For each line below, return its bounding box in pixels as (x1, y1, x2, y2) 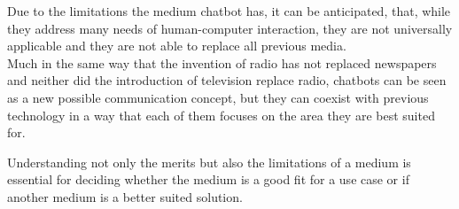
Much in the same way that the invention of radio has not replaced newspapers (7, 53, 437, 72)
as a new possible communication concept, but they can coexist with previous (7, 88, 429, 106)
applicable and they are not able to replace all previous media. (7, 36, 346, 55)
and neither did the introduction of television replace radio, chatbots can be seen (7, 71, 447, 89)
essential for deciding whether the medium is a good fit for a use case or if (7, 170, 409, 189)
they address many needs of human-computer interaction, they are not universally (7, 19, 453, 37)
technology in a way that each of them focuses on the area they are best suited (7, 105, 435, 124)
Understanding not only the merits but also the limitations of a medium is (7, 152, 411, 171)
